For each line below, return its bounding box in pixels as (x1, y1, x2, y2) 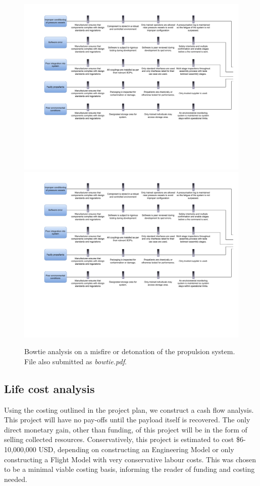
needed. (4, 473, 27, 484)
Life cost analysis (4, 380, 95, 396)
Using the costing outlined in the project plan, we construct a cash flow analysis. (4, 404, 254, 415)
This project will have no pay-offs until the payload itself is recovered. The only (4, 414, 250, 425)
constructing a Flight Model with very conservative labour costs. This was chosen (4, 454, 256, 464)
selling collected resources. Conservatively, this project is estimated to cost (4, 434, 234, 445)
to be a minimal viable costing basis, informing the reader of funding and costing (4, 464, 255, 474)
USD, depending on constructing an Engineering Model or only (38, 444, 234, 454)
